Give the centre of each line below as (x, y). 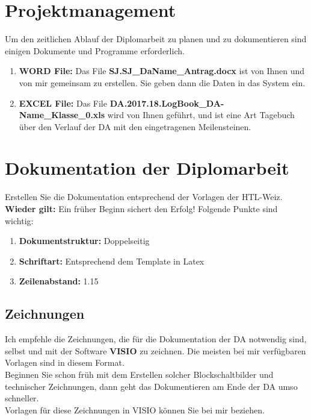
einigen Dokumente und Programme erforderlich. (95, 50)
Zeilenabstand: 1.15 (59, 281)
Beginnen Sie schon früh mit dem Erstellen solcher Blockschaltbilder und (139, 374)
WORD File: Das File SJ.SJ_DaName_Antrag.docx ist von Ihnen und (162, 71)
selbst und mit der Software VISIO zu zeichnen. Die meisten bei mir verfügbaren (155, 350)
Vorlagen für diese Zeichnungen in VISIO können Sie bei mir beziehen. (135, 409)
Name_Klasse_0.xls (62, 115)
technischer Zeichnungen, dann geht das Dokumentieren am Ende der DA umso (151, 386)
